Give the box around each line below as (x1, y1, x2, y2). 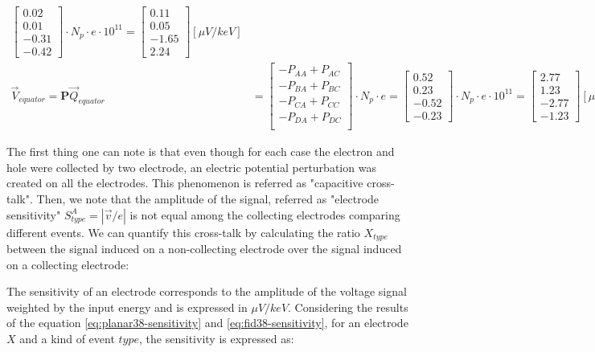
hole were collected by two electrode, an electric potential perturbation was (6, 158, 376, 175)
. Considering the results (288, 298, 408, 315)
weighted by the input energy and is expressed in (6, 298, 248, 315)
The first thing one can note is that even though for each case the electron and (6, 143, 395, 160)
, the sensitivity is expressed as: (139, 329, 294, 346)
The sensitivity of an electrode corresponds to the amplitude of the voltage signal (6, 283, 407, 300)
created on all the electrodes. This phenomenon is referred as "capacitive (6, 174, 363, 191)
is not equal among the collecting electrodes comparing (129, 206, 400, 223)
